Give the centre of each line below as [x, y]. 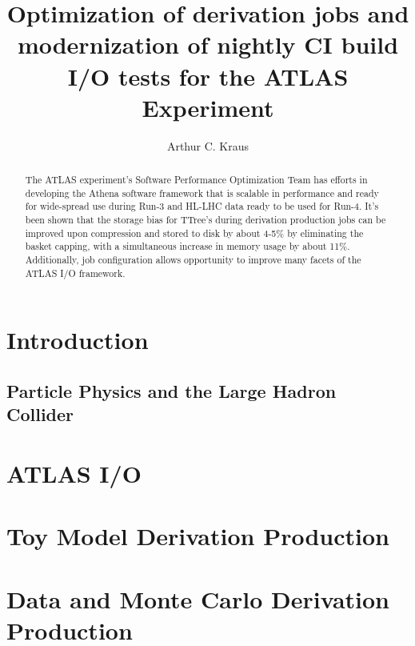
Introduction [78, 340]
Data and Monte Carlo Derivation [198, 598]
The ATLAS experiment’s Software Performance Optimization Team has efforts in [196, 180]
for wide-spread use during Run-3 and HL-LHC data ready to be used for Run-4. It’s [202, 206]
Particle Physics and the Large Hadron [172, 390]
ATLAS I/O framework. [75, 273]
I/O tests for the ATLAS [208, 76]
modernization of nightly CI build [208, 44]
